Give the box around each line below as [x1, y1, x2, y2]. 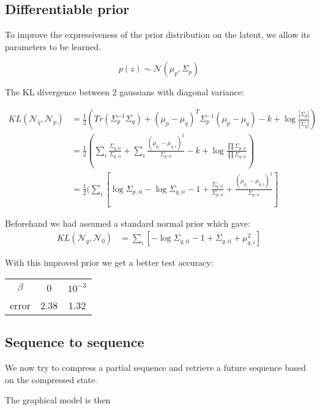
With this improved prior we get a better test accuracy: [5, 256, 214, 269]
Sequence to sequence [5, 332, 144, 351]
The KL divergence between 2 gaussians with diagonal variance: [5, 86, 244, 98]
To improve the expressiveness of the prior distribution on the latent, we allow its [5, 28, 310, 41]
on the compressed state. [5, 373, 98, 386]
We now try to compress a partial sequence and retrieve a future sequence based [5, 361, 306, 374]
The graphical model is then [5, 394, 111, 406]
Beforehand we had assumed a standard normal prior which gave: [5, 216, 250, 229]
